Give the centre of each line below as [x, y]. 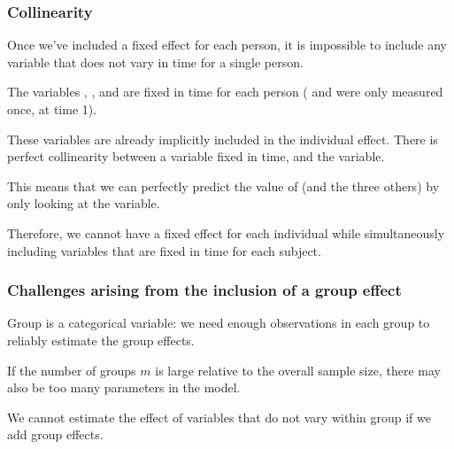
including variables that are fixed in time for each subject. [164, 250]
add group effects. [55, 434]
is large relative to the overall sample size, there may [298, 370]
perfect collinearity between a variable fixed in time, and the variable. [196, 156]
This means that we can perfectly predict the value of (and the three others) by [223, 186]
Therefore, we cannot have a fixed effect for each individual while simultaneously [226, 232]
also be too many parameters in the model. [124, 387]
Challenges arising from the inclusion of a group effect [204, 290]
